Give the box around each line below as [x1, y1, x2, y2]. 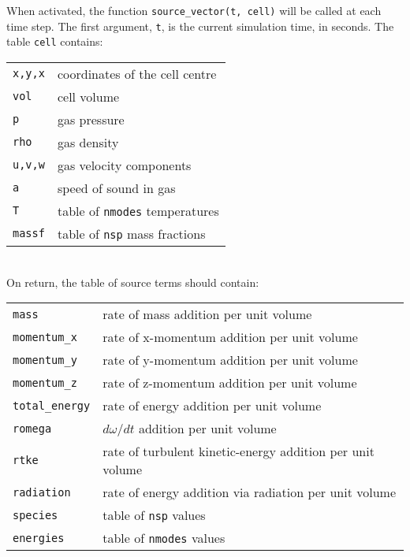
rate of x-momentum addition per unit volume [102, 328, 358, 347]
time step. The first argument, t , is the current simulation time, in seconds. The [6, 17, 394, 34]
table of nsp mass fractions [57, 224, 206, 243]
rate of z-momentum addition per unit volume [102, 373, 357, 392]
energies [13, 531, 65, 544]
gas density [57, 132, 119, 151]
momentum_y [13, 353, 77, 366]
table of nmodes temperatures [57, 201, 219, 220]
